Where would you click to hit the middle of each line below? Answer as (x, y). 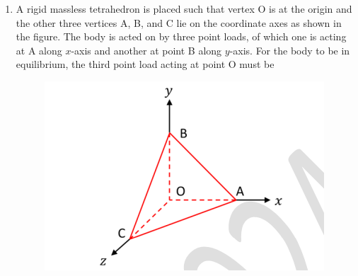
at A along (39, 50)
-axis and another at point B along (146, 50)
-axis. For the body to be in (290, 50)
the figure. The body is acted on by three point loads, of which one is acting (181, 36)
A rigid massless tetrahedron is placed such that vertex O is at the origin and (184, 8)
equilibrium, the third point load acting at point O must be (145, 64)
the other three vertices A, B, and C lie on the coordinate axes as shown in (179, 22)
